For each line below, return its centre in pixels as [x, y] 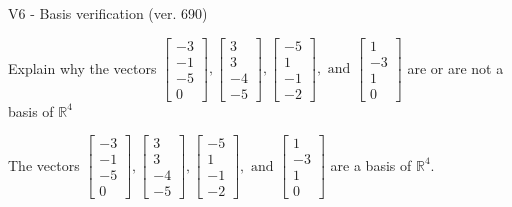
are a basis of [371, 164]
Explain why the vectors [82, 67]
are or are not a [455, 67]
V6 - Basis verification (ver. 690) [108, 13]
